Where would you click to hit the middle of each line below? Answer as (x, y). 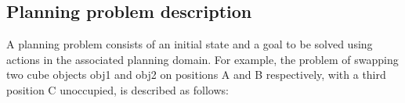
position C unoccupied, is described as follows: (118, 89)
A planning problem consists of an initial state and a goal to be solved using (190, 44)
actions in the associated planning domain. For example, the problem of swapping (202, 59)
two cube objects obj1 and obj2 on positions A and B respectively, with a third (196, 75)
